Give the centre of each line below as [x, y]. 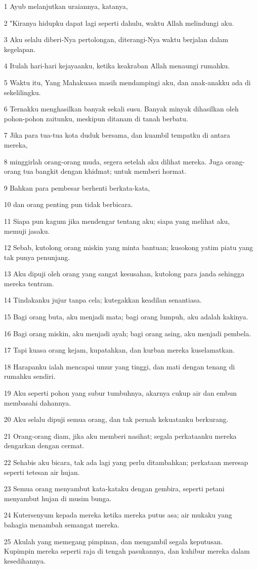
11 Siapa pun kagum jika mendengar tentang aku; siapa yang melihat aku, [117, 221]
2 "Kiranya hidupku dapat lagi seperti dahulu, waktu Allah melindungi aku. [119, 23]
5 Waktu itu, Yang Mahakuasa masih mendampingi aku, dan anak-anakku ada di [128, 82]
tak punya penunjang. [37, 257]
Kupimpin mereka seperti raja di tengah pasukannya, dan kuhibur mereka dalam [127, 551]
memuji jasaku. [27, 231]
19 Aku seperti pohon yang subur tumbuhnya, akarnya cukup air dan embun [120, 393]
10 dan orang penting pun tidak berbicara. [68, 204]
